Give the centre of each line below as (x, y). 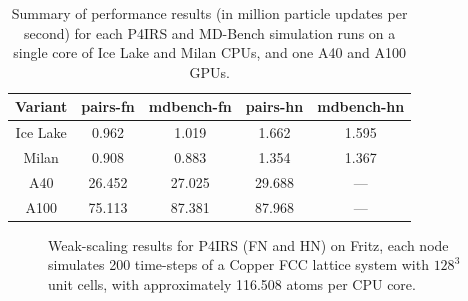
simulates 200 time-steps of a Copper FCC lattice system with (238, 264)
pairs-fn (108, 106)
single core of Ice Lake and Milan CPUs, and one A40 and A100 (209, 52)
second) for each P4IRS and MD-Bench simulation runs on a (209, 32)
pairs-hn (274, 106)
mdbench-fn (190, 106)
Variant (41, 106)
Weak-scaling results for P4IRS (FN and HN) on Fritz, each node (248, 244)
